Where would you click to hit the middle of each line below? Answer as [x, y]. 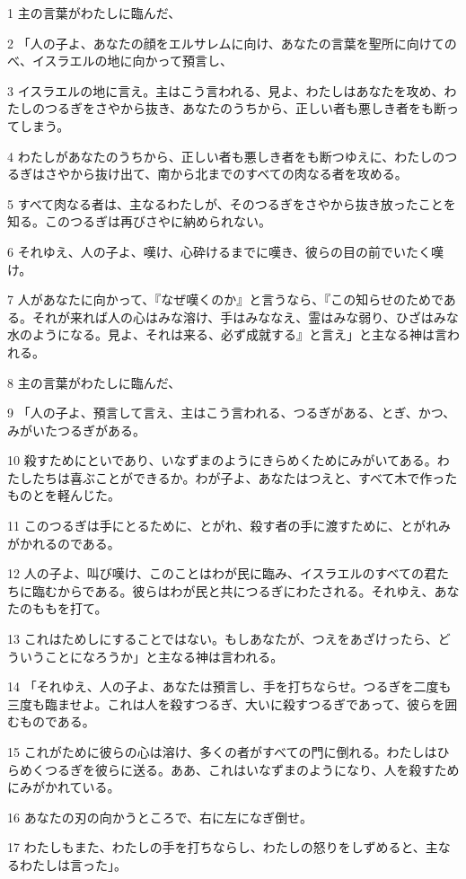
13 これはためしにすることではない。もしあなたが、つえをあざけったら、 [223, 639]
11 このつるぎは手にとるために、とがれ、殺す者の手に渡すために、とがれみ [229, 526]
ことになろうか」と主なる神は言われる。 [164, 656]
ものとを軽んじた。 [64, 495]
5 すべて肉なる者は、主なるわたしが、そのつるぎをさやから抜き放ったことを [232, 203]
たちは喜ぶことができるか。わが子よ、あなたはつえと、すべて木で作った [245, 477]
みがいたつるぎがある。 [76, 430]
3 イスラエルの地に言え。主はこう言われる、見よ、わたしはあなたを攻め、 [226, 90]
